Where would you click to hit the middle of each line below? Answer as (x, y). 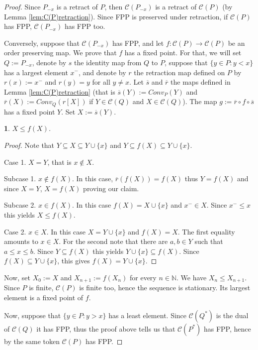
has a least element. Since (148, 315)
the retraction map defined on (179, 72)
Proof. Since (22, 6)
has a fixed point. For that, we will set (183, 53)
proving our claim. (111, 188)
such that (209, 241)
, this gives (74, 261)
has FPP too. (85, 26)
